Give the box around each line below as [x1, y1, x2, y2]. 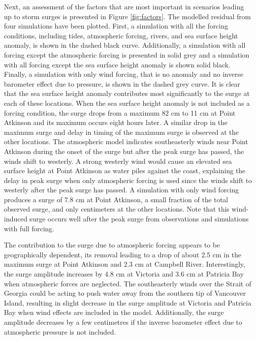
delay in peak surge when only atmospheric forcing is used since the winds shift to [4, 175, 252, 185]
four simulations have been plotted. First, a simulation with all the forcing [4, 21, 228, 31]
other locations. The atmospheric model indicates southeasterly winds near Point [4, 136, 248, 147]
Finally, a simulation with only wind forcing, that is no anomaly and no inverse [4, 69, 243, 79]
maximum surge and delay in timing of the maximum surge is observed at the [4, 126, 239, 137]
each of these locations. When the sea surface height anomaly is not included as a [4, 97, 250, 108]
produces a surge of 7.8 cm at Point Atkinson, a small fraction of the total [4, 194, 228, 204]
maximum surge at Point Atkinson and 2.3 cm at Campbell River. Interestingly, [4, 259, 245, 269]
